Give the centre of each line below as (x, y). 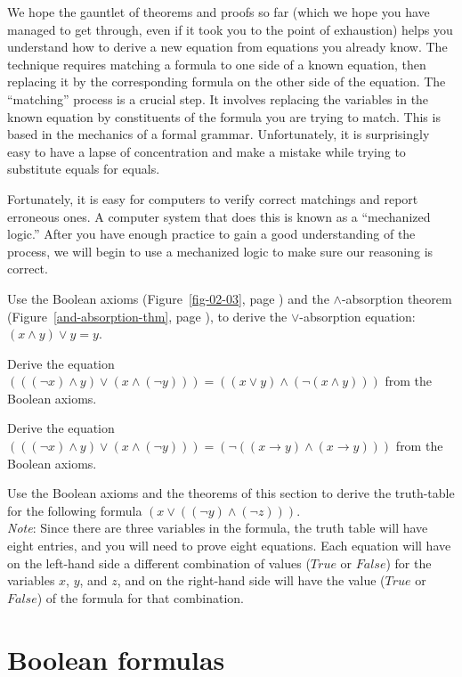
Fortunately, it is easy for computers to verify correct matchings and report (213, 198)
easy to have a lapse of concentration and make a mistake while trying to (207, 151)
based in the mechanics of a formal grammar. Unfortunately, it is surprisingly (219, 134)
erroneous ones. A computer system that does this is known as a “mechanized (219, 216)
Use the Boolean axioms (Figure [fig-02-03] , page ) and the (168, 298)
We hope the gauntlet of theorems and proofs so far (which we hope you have (219, 12)
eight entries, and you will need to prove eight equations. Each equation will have (229, 546)
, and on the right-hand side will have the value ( (251, 580)
